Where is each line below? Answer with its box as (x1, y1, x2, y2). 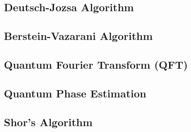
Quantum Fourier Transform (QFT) (4, 57, 188, 72)
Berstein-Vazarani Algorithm (4, 28, 153, 43)
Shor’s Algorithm (4, 114, 93, 129)
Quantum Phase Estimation (4, 85, 147, 100)
